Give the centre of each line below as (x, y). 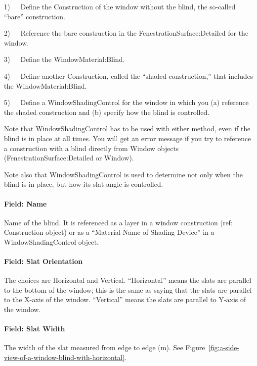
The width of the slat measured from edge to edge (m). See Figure (105, 347)
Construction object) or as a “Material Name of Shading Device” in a (109, 232)
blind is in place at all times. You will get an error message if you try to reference (128, 138)
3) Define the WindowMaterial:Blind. (64, 59)
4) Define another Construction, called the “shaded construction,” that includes (128, 76)
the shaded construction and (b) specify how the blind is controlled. (107, 112)
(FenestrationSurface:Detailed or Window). (69, 158)
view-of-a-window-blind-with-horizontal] (64, 357)
